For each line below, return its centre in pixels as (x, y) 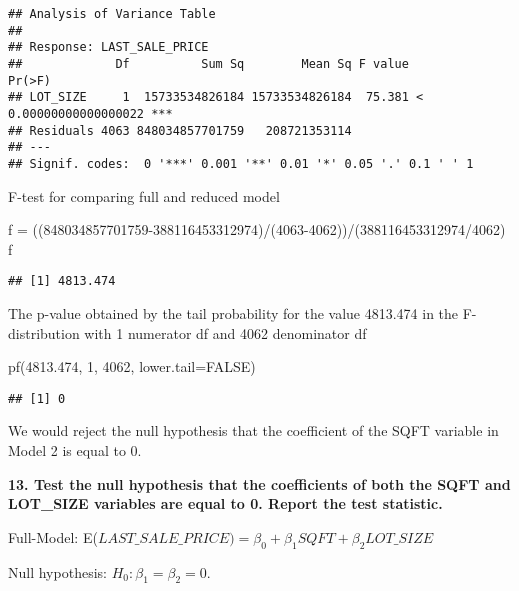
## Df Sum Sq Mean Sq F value (208, 63)
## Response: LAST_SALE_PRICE (108, 47)
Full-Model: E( (53, 536)
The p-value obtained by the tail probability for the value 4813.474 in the (233, 313)
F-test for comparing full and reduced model (144, 195)
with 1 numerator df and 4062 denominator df (225, 332)
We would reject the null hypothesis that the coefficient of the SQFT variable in (253, 430)
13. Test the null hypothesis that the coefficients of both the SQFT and (259, 483)
